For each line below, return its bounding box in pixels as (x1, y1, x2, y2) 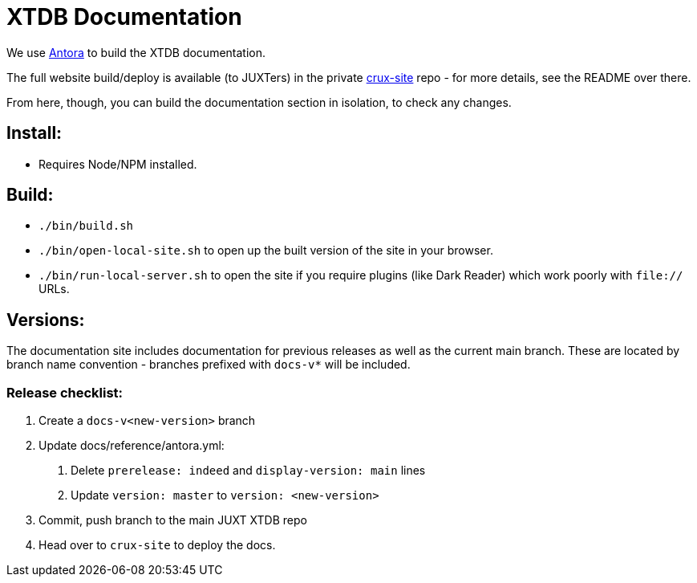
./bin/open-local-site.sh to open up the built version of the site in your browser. (38, 243, 493, 258)
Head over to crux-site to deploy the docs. (38, 538, 276, 552)
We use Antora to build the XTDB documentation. (6, 45, 266, 59)
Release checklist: (6, 384, 124, 401)
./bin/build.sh (38, 219, 134, 233)
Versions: (6, 309, 85, 330)
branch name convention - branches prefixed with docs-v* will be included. (6, 357, 411, 372)
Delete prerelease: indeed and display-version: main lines (71, 463, 426, 478)
